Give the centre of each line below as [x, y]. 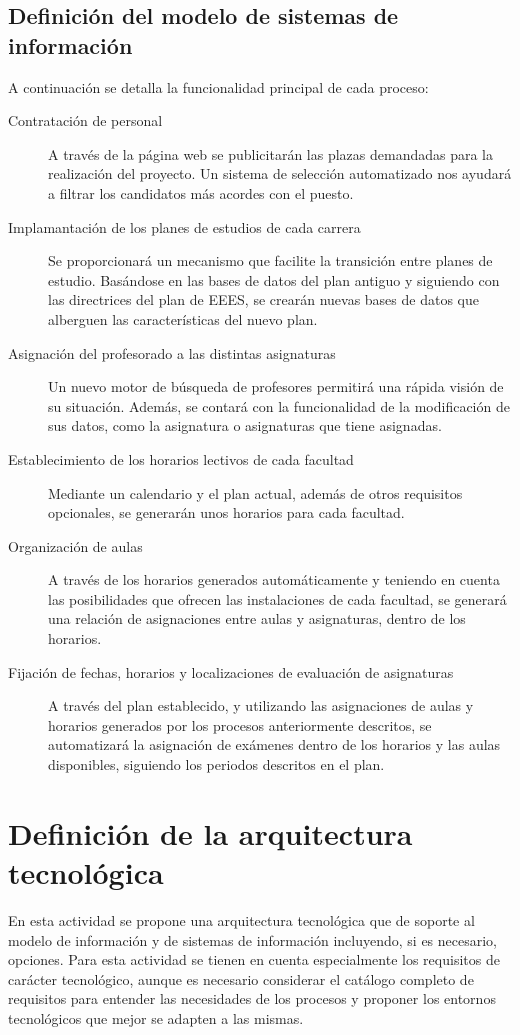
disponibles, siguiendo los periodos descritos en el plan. [216, 764]
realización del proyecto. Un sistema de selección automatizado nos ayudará [280, 173]
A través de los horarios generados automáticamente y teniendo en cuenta [274, 579]
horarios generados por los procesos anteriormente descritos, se [240, 724]
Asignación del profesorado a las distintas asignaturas [172, 352]
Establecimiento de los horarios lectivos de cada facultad [181, 458]
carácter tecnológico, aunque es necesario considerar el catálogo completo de [241, 978]
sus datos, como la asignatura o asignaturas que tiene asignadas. [245, 425]
